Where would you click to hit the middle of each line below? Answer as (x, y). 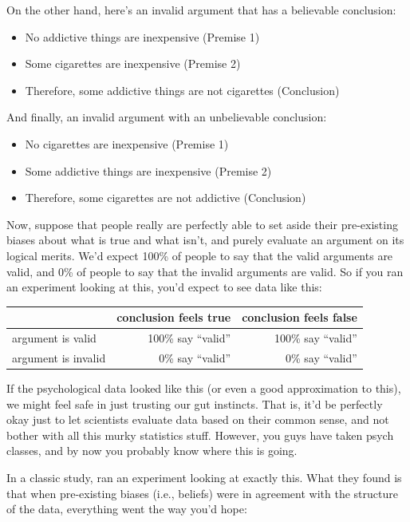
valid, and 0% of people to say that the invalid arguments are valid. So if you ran (205, 271)
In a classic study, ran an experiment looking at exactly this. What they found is (204, 477)
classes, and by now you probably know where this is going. (152, 451)
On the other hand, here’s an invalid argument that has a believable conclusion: (201, 10)
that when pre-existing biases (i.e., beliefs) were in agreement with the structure (202, 493)
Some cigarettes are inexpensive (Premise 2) (133, 63)
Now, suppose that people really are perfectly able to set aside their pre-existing (202, 224)
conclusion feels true (174, 317)
